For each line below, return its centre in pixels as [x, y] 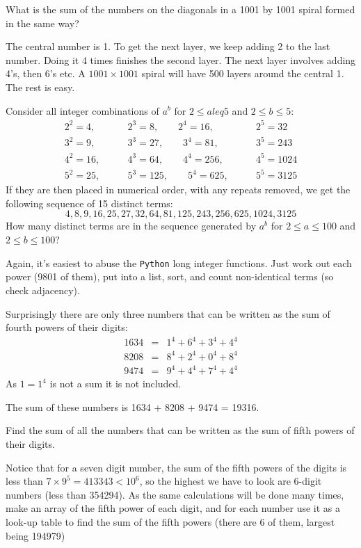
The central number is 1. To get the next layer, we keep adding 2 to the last [168, 46]
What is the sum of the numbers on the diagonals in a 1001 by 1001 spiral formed [180, 9]
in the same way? [42, 23]
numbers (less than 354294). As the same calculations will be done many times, [175, 494]
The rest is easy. [40, 87]
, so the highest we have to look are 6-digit [231, 481]
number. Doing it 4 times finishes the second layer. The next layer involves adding [181, 59]
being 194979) [35, 535]
